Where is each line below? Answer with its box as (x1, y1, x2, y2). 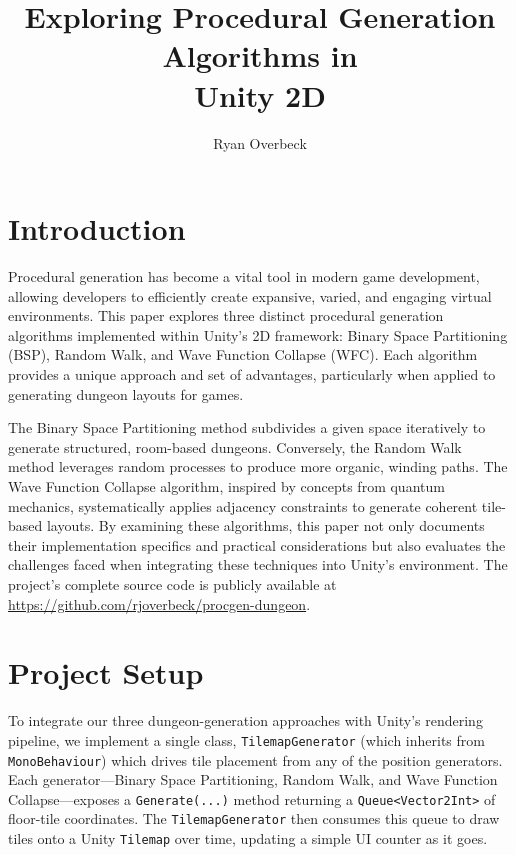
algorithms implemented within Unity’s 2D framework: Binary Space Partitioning (8, 324, 508, 345)
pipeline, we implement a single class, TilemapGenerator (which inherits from (8, 729, 485, 750)
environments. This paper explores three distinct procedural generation (8, 305, 444, 326)
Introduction (8, 208, 186, 249)
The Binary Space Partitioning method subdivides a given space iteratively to (8, 417, 486, 438)
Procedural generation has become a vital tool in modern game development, (8, 266, 480, 287)
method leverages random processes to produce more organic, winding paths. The (8, 456, 508, 477)
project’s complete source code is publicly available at (8, 573, 337, 594)
